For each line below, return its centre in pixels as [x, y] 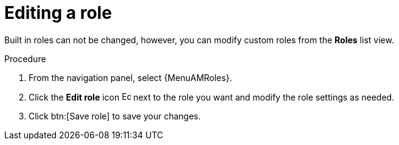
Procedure [25, 58]
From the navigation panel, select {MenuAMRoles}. [130, 77]
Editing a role [58, 13]
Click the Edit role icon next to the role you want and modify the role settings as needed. [212, 97]
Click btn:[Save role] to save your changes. [115, 116]
